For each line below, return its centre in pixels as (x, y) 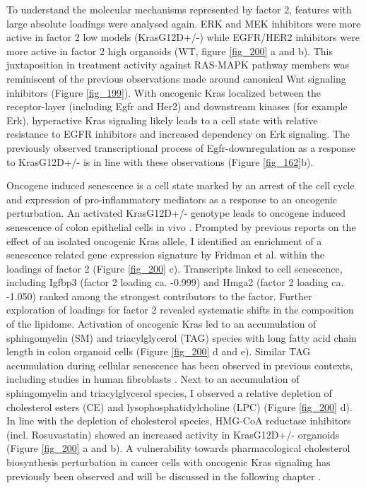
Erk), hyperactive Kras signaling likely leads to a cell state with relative (162, 120)
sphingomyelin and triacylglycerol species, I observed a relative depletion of (169, 393)
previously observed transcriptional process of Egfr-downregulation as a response (181, 147)
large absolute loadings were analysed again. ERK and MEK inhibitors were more (184, 23)
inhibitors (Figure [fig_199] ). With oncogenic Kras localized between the (164, 92)
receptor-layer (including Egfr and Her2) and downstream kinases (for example (177, 106)
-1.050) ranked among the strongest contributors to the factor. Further (159, 296)
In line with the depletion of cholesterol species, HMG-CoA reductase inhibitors (179, 421)
